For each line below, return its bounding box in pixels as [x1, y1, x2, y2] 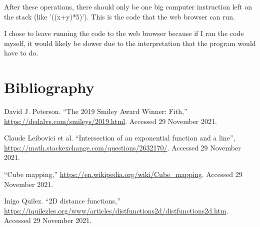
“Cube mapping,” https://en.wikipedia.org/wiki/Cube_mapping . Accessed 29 [4, 169, 242, 179]
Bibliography [4, 77, 94, 97]
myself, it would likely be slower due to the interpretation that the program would [4, 37, 256, 48]
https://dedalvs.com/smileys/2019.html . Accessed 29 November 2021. [4, 115, 217, 126]
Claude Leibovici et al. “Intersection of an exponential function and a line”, [4, 132, 235, 143]
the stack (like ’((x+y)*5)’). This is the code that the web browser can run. [4, 11, 235, 21]
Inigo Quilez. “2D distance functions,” [4, 195, 120, 206]
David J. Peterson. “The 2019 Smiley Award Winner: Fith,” [4, 106, 187, 116]
